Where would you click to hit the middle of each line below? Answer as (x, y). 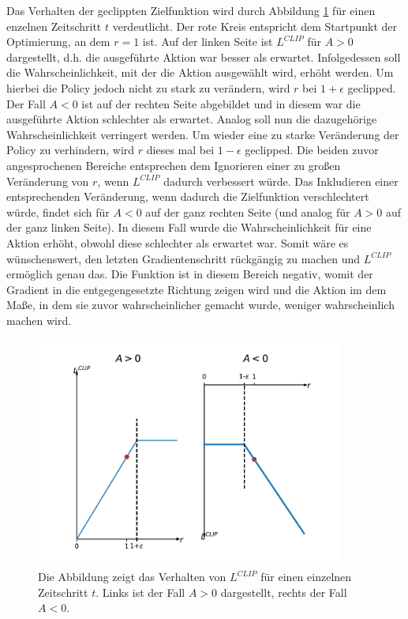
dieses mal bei (180, 150)
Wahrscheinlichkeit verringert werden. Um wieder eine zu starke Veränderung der (203, 134)
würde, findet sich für (58, 211)
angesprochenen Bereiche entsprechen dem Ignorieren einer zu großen (174, 165)
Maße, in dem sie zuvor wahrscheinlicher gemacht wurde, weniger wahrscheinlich (200, 305)
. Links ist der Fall (140, 592)
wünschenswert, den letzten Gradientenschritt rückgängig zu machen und (183, 258)
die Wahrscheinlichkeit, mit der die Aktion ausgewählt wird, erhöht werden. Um (200, 72)
